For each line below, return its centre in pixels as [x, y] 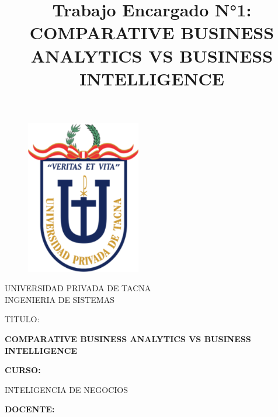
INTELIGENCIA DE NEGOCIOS [66, 389]
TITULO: [22, 319]
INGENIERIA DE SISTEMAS [60, 299]
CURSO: [23, 370]
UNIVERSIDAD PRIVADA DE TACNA [78, 288]
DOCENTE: [30, 409]
